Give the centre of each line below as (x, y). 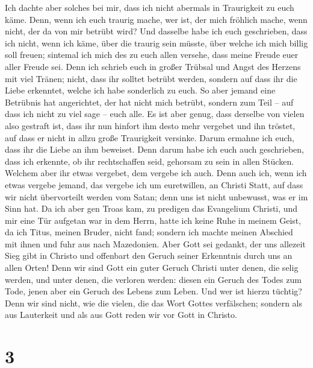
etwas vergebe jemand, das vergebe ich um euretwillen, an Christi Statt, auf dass (154, 184)
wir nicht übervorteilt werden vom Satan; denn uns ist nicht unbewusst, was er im (156, 196)
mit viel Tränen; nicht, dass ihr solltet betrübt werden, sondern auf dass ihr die (151, 78)
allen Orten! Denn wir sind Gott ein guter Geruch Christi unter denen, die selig (152, 268)
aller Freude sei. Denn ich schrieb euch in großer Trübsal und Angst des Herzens (153, 66)
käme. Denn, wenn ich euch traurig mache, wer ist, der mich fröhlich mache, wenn (156, 19)
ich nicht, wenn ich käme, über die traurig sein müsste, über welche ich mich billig (156, 43)
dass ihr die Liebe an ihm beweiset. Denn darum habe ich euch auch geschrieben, (155, 149)
